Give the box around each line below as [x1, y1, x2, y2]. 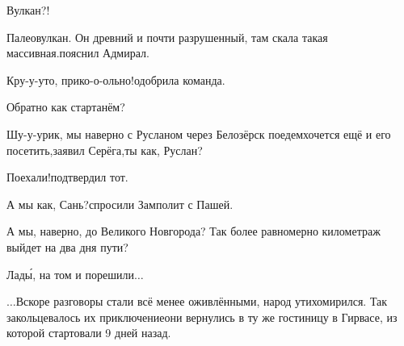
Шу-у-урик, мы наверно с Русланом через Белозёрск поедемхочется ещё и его [6, 125, 391, 142]
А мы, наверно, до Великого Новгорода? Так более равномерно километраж [6, 223, 381, 240]
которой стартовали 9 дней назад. [6, 324, 171, 341]
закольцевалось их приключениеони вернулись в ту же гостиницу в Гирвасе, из [6, 308, 398, 325]
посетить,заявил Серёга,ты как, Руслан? [6, 141, 203, 158]
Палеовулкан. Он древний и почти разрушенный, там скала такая [6, 28, 328, 45]
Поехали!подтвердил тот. [6, 169, 128, 186]
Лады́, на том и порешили [6, 265, 134, 282]
